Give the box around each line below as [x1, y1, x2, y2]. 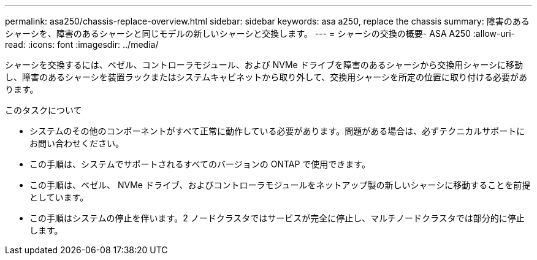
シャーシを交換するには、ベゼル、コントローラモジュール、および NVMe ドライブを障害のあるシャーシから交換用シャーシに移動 [5, 59, 524, 70]
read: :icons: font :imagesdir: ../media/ [5, 39, 159, 50]
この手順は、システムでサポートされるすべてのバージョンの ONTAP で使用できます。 [29, 159, 370, 169]
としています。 [29, 192, 89, 202]
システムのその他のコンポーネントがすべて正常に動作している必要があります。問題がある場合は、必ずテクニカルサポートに [29, 126, 525, 136]
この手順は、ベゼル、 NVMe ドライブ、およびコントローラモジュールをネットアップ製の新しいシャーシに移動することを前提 [29, 180, 531, 190]
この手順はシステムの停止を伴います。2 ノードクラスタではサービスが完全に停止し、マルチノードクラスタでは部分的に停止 [29, 213, 525, 223]
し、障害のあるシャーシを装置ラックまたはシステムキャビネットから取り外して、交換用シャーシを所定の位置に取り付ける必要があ [5, 72, 527, 82]
